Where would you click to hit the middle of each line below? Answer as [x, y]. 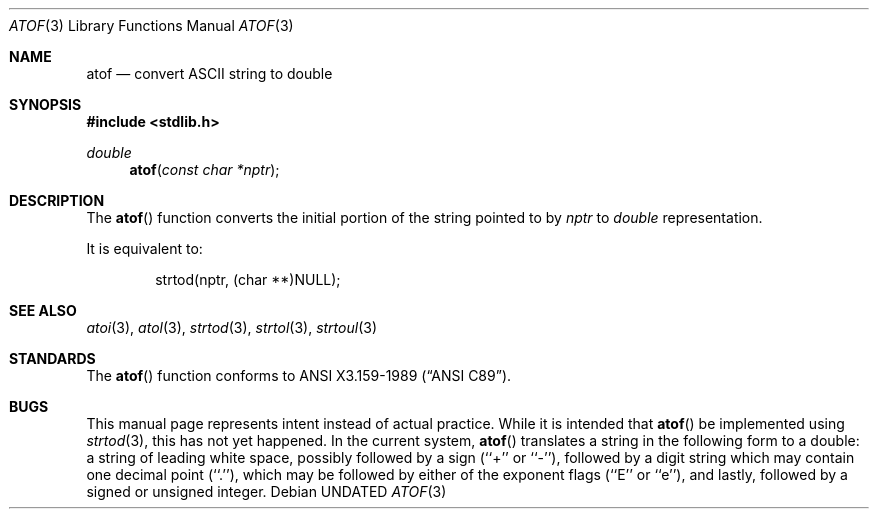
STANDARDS [52, 358]
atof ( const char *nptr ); [204, 169]
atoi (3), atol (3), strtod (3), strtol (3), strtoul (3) [232, 327]
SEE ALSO [43, 310]
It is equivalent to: [144, 248]
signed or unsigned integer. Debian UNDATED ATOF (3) [266, 491]
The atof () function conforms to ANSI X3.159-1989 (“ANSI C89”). [299, 375]
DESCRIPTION [57, 200]
